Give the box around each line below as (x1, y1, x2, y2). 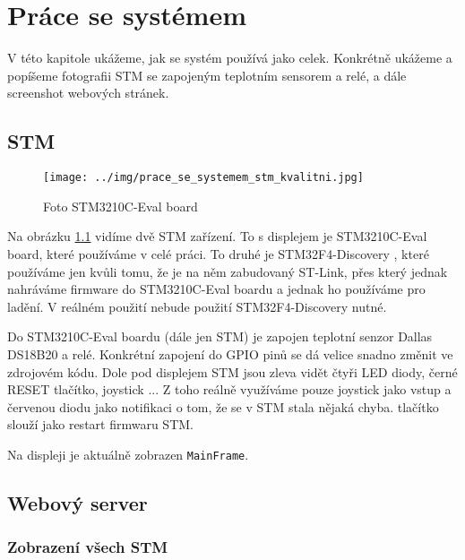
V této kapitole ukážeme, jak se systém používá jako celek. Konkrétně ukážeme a (7, 48, 452, 67)
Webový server (7, 488, 148, 516)
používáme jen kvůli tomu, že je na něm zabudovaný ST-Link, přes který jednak (7, 262, 448, 280)
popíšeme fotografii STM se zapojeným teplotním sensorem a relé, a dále (7, 65, 407, 84)
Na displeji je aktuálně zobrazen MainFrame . (7, 444, 249, 463)
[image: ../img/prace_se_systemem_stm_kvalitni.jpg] (43, 171, 364, 185)
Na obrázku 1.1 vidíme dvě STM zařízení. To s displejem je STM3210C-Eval (7, 227, 427, 246)
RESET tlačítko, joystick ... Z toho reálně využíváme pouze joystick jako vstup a (7, 380, 452, 399)
